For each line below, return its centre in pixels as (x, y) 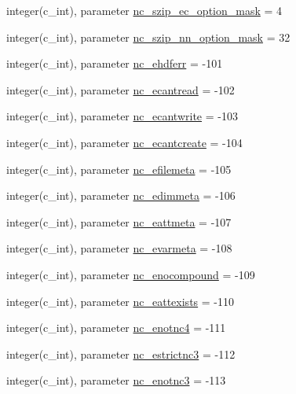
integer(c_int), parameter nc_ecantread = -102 (121, 89)
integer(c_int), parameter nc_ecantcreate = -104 (124, 142)
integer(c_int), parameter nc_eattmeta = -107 (119, 221)
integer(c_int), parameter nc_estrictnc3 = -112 (121, 353)
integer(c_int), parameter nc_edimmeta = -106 (121, 195)
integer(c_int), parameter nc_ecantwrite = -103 (122, 116)
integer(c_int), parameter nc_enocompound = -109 (131, 274)
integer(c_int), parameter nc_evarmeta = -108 (119, 248)
